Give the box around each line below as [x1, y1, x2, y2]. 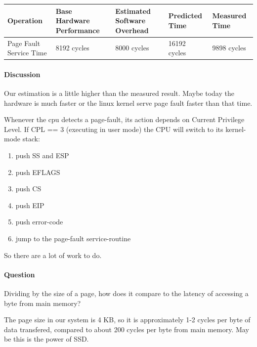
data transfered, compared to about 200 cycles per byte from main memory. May [4, 324, 249, 334]
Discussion [4, 69, 41, 79]
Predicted [168, 10, 202, 21]
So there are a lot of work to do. [4, 250, 102, 260]
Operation [7, 15, 43, 26]
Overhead [115, 25, 149, 35]
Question [4, 269, 35, 279]
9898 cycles [212, 43, 246, 53]
